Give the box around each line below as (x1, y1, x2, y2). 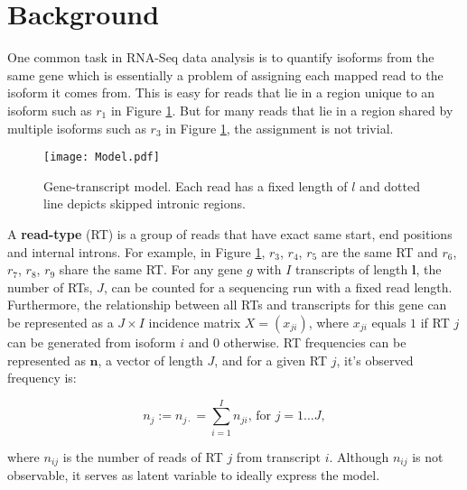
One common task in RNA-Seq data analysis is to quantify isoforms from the (7, 48, 434, 67)
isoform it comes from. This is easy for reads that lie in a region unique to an (7, 83, 435, 102)
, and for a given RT (214, 350, 328, 369)
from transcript (236, 447, 322, 466)
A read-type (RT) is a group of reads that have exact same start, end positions (7, 224, 453, 243)
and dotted (360, 176, 421, 195)
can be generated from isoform (7, 332, 176, 351)
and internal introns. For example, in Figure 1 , (7, 242, 266, 261)
